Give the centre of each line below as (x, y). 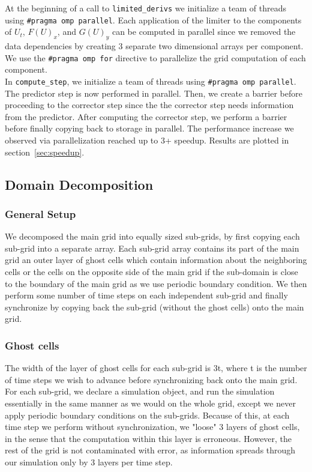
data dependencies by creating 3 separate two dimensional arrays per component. (154, 46)
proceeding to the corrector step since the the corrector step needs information (149, 105)
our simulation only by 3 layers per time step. (89, 461)
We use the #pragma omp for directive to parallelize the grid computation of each (155, 57)
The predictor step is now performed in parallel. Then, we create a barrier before (154, 93)
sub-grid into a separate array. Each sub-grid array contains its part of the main (152, 248)
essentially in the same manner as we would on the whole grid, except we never (150, 403)
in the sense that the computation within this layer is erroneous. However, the (148, 438)
